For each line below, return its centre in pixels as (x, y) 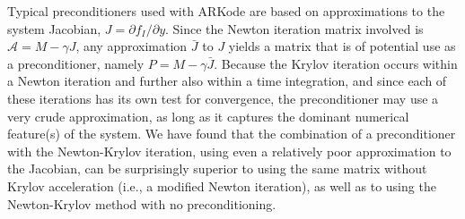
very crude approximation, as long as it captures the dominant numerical (208, 116)
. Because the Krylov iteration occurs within (336, 63)
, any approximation (132, 46)
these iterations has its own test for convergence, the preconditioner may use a (223, 98)
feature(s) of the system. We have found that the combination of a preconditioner (232, 134)
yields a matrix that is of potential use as (342, 46)
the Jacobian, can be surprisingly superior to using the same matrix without (217, 168)
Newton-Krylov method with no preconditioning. (142, 203)
